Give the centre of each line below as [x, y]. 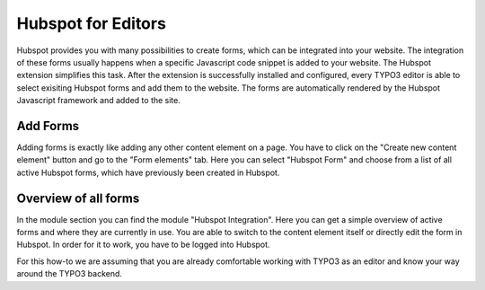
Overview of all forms [78, 198]
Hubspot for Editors [91, 23]
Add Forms [48, 126]
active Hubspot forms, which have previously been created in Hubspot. [148, 172]
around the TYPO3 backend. [70, 274]
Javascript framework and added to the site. [99, 101]
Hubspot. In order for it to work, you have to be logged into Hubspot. [143, 245]
